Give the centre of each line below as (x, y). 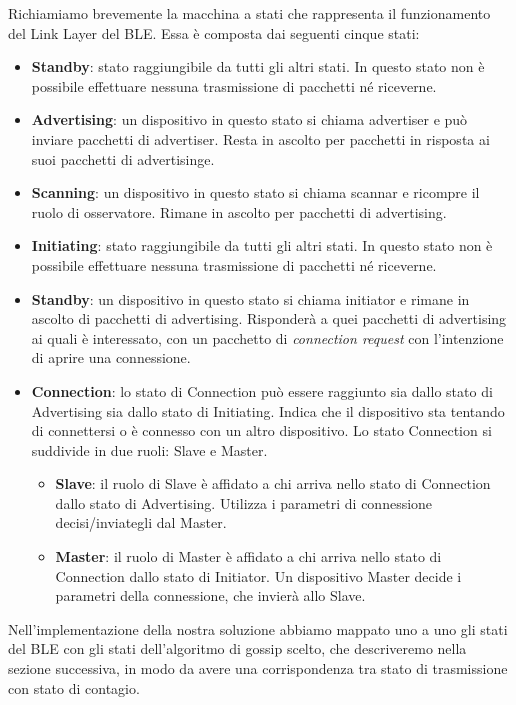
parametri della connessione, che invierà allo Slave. (210, 595)
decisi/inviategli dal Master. (141, 522)
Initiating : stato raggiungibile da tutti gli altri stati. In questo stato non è (262, 245)
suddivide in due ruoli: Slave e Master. (149, 449)
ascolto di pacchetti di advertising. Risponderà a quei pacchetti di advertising (269, 318)
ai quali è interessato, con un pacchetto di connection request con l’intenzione (267, 337)
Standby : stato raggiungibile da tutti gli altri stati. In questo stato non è (258, 66)
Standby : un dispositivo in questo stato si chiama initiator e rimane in (250, 298)
